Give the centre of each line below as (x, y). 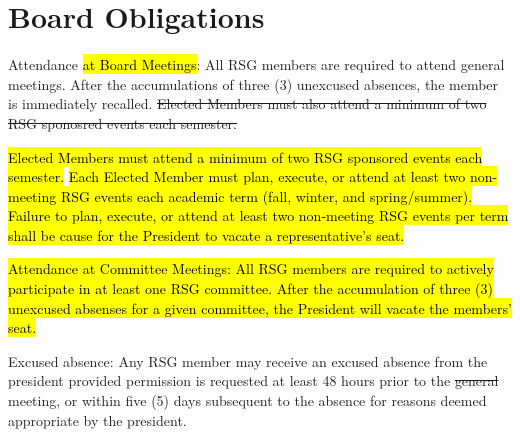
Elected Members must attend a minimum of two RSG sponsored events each (245, 156)
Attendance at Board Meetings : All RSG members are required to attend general (256, 64)
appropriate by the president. (97, 419)
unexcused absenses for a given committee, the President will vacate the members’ (260, 307)
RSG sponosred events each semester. (122, 122)
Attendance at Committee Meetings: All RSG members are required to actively (251, 268)
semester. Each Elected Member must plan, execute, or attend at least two (237, 176)
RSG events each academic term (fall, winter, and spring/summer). (266, 195)
